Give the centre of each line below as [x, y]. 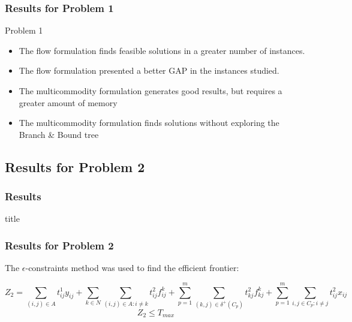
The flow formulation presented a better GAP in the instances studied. [149, 70]
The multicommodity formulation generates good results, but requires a [151, 91]
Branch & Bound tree [59, 134]
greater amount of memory [68, 102]
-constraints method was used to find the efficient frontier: [132, 268]
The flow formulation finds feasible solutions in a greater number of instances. [162, 50]
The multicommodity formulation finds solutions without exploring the [149, 123]
